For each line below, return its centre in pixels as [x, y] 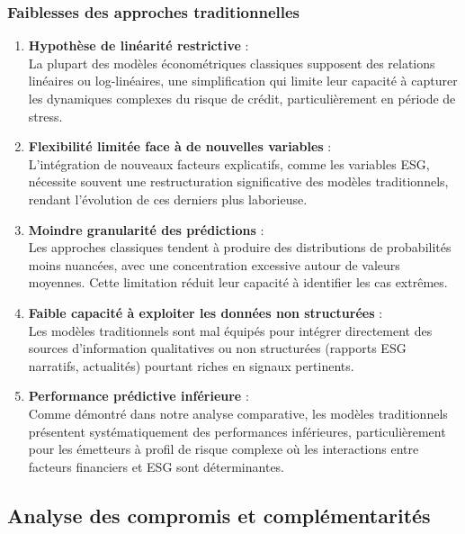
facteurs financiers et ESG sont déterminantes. [156, 466]
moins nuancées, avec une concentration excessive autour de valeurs [214, 264]
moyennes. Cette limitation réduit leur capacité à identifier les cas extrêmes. [238, 282]
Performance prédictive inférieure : [139, 396]
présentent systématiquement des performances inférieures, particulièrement [237, 431]
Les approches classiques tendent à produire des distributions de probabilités [240, 247]
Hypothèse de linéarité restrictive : [139, 45]
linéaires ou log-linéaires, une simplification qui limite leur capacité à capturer [243, 81]
